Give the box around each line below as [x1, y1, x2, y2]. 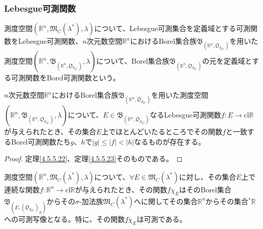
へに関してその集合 [134, 195, 198, 206]
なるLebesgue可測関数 [150, 109, 221, 120]
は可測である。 [136, 213, 187, 224]
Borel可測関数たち [11, 136, 71, 147]
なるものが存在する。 [134, 136, 206, 147]
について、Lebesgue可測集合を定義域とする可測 [94, 23, 250, 34]
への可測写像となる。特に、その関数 [4, 213, 125, 224]
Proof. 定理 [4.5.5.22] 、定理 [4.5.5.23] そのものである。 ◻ [4, 153, 183, 164]
